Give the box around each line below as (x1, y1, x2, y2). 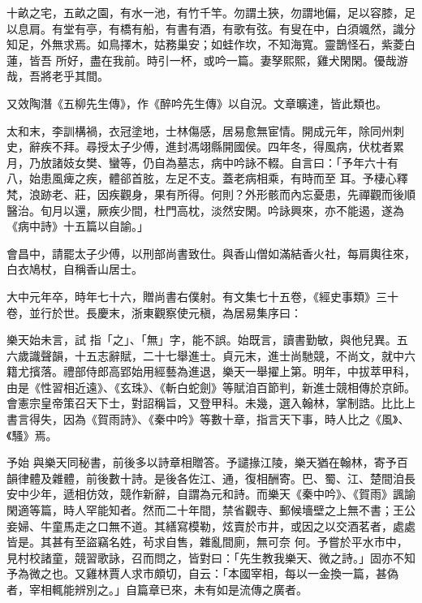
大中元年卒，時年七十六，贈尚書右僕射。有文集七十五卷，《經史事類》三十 (6, 287, 398, 304)
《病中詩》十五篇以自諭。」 (6, 218, 149, 235)
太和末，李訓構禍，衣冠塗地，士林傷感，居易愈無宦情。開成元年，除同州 (6, 122, 393, 139)
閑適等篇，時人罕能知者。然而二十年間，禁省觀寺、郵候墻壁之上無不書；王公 (6, 502, 416, 519)
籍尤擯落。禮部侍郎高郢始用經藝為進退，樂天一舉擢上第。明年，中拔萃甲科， (6, 363, 416, 380)
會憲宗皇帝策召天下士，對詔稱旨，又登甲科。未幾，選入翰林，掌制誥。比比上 (6, 394, 416, 411)
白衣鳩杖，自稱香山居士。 (6, 261, 143, 278)
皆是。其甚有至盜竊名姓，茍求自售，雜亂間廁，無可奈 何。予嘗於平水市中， (6, 533, 408, 550)
